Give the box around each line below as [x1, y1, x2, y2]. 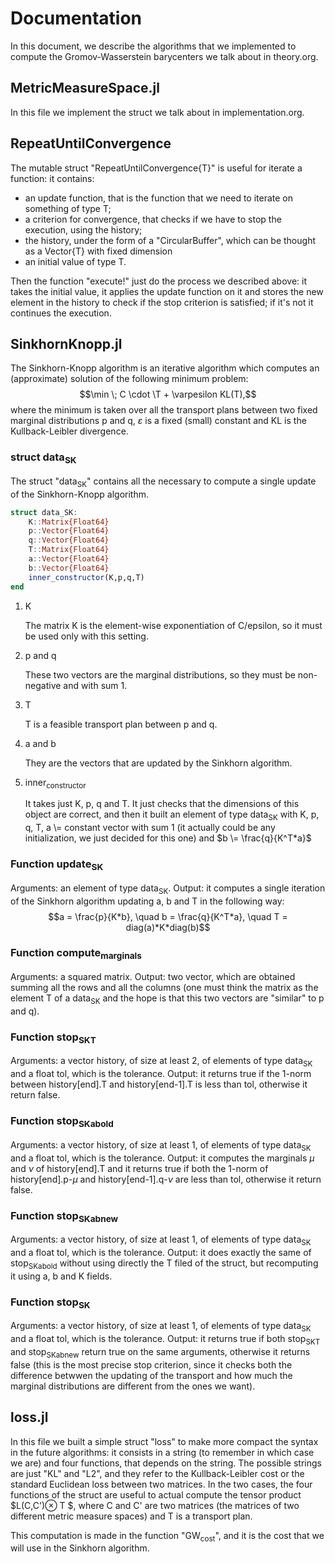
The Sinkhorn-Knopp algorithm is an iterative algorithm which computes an [10, 362, 320, 374]
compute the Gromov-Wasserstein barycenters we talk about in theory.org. [10, 50, 319, 62]
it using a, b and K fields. [10, 1270, 113, 1282]
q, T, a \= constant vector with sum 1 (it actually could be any [24, 822, 276, 834]
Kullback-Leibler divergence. [10, 425, 129, 437]
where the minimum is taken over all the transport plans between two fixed [10, 404, 318, 416]
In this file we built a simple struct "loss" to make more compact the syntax [10, 1435, 319, 1447]
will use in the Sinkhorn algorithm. [10, 1542, 150, 1554]
